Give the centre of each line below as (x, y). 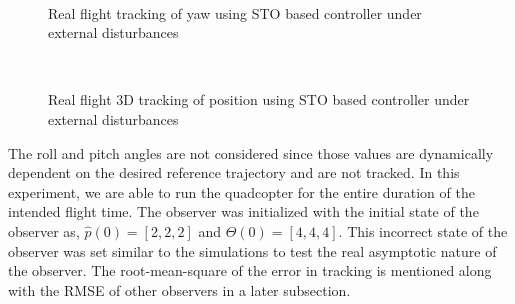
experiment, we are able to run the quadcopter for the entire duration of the (241, 191)
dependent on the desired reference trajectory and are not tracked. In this (234, 172)
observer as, (44, 231)
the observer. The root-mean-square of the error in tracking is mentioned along (250, 270)
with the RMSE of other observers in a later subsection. (179, 289)
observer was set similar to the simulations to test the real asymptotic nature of (252, 250)
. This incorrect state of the (423, 231)
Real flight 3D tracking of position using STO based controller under (259, 99)
